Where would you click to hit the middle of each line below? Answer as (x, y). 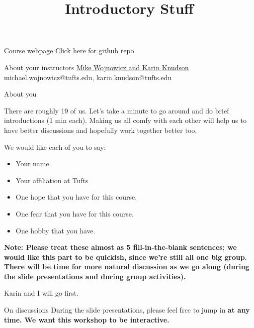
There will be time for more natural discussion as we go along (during (127, 267)
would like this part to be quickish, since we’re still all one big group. (126, 257)
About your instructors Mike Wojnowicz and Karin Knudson (96, 67)
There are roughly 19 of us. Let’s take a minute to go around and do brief (117, 110)
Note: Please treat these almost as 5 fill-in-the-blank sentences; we (121, 247)
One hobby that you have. (55, 230)
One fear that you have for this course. (75, 213)
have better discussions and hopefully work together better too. (101, 130)
